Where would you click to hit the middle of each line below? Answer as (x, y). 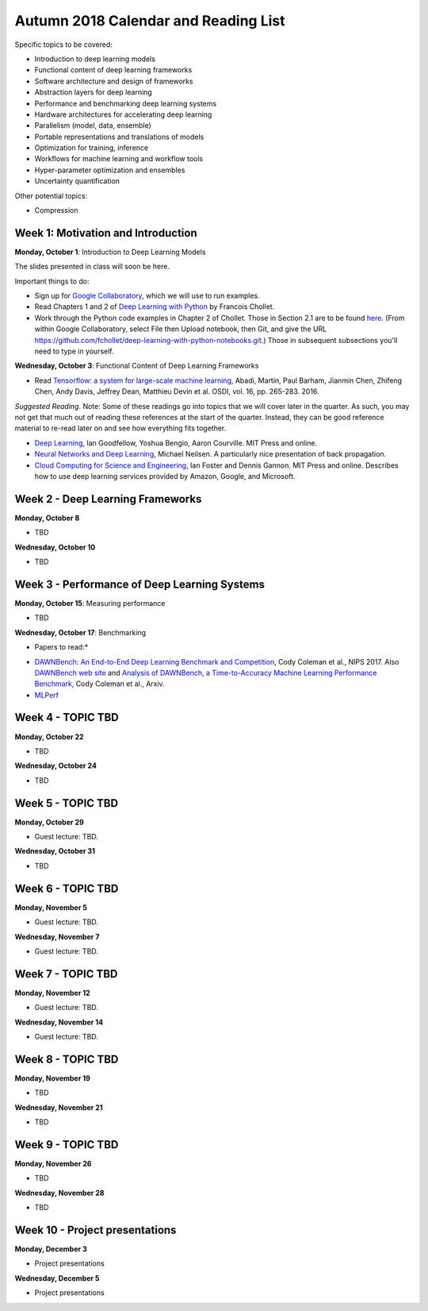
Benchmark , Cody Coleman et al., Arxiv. (100, 684)
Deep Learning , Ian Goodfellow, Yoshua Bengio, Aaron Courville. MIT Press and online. (176, 443)
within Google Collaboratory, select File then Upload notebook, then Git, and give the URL (181, 329)
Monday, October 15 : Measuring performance (90, 603)
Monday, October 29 (50, 822)
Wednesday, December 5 (57, 1278)
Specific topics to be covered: (63, 44)
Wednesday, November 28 (59, 1193)
